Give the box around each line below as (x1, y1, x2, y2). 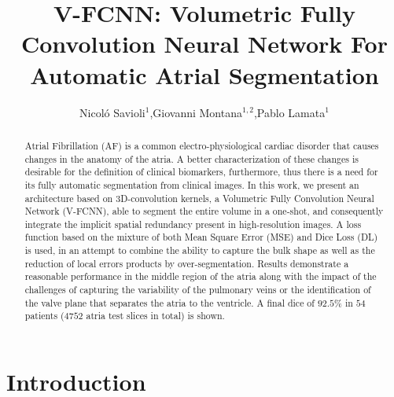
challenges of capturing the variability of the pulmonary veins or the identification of (24, 283, 371, 296)
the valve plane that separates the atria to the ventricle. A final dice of (24, 296, 315, 309)
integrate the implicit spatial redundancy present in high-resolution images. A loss (24, 217, 362, 230)
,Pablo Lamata (253, 104, 326, 120)
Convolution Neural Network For (21, 28, 388, 60)
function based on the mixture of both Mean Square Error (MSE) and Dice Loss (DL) (24, 230, 378, 244)
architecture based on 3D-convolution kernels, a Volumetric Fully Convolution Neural (24, 191, 374, 204)
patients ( (24, 309, 64, 322)
